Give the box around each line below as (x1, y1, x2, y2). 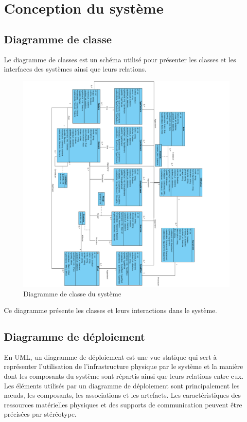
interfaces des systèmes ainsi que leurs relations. (4, 64, 147, 74)
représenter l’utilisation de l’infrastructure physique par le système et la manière (4, 361, 243, 371)
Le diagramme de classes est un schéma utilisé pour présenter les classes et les (4, 54, 236, 64)
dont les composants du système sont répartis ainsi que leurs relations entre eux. (4, 370, 244, 381)
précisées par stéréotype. (4, 409, 77, 419)
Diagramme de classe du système (23, 289, 122, 299)
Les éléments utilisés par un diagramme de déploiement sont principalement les (4, 380, 240, 390)
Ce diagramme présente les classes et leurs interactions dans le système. (4, 305, 217, 315)
